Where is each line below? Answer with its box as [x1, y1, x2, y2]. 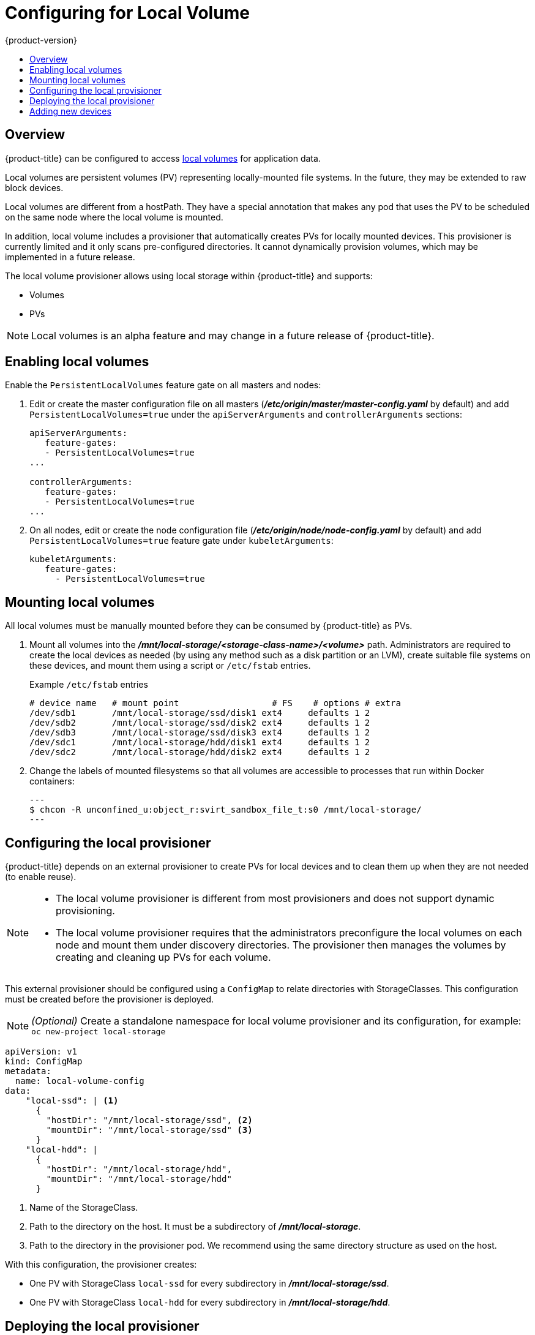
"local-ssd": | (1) [25, 1096, 119, 1106]
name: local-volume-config [15, 1076, 144, 1086]
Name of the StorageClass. [29, 1202, 138, 1213]
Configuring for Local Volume [5, 2, 250, 23]
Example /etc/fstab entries [29, 679, 148, 690]
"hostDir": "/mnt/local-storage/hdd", [46, 1164, 232, 1175]
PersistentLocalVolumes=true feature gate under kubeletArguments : [29, 535, 334, 546]
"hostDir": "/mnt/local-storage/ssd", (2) [46, 1115, 253, 1126]
